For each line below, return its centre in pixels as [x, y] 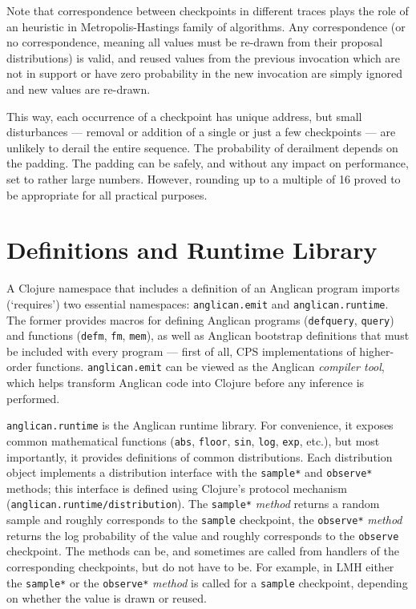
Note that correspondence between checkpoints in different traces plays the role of [208, 10]
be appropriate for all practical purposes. [107, 194]
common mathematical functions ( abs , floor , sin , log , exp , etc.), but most [193, 440]
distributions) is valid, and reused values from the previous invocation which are [204, 57]
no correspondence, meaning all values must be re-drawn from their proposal [195, 42]
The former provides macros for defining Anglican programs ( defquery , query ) [200, 319]
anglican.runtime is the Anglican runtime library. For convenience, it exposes [200, 425]
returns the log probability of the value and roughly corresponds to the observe [203, 535]
